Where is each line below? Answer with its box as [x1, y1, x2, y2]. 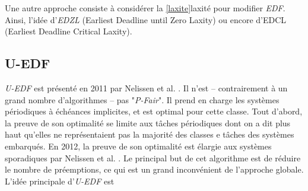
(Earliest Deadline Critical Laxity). [5, 25, 132, 37]
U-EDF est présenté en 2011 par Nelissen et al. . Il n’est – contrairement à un [5, 81, 288, 94]
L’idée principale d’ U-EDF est [5, 174, 115, 187]
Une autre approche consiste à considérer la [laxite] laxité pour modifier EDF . [5, 2, 285, 14]
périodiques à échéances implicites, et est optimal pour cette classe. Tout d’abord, [5, 105, 303, 117]
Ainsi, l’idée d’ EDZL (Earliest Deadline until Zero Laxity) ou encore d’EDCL [5, 13, 287, 26]
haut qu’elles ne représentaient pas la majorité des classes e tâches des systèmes [5, 128, 294, 141]
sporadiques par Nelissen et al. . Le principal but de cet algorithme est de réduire [5, 151, 301, 164]
